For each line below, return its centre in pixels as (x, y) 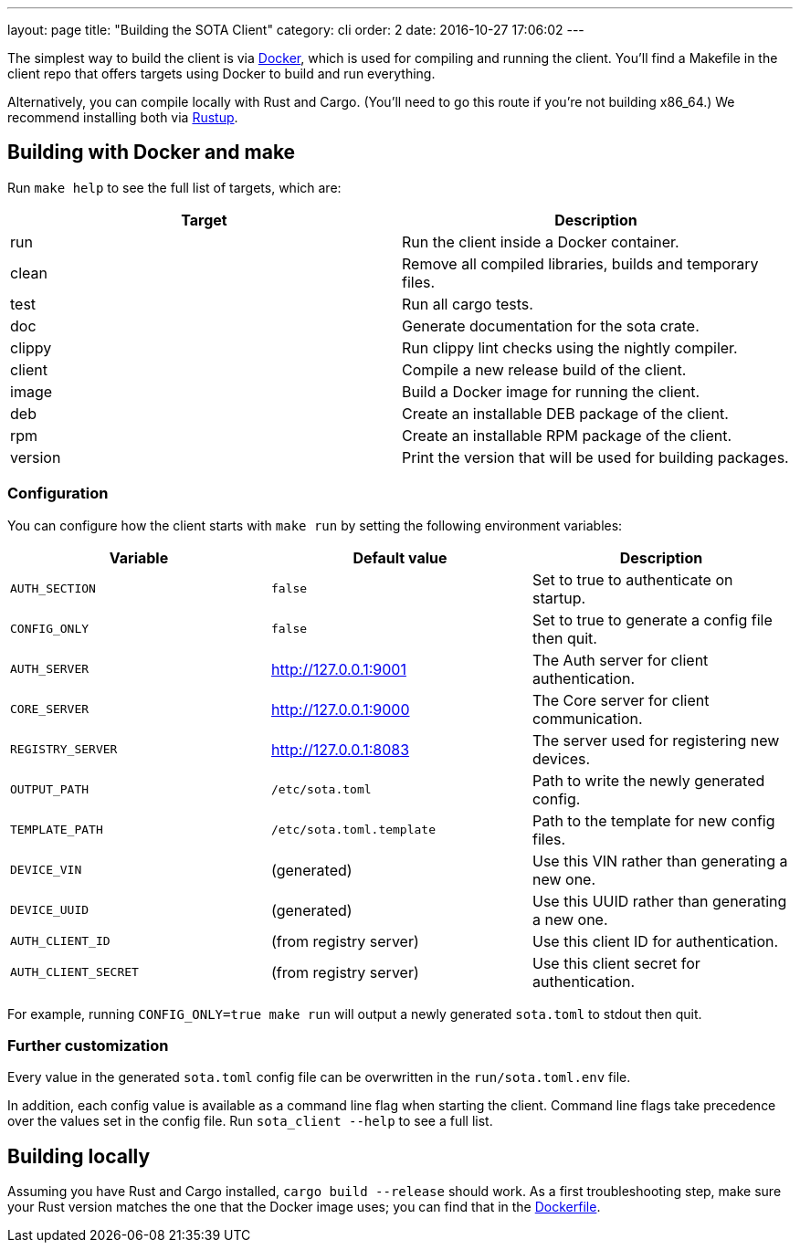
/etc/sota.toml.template (353, 830)
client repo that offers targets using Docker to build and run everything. (221, 74)
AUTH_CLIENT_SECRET (74, 972)
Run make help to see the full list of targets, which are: (174, 187)
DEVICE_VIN (46, 870)
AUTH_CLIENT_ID (60, 941)
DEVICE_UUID (50, 910)
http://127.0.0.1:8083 (340, 749)
